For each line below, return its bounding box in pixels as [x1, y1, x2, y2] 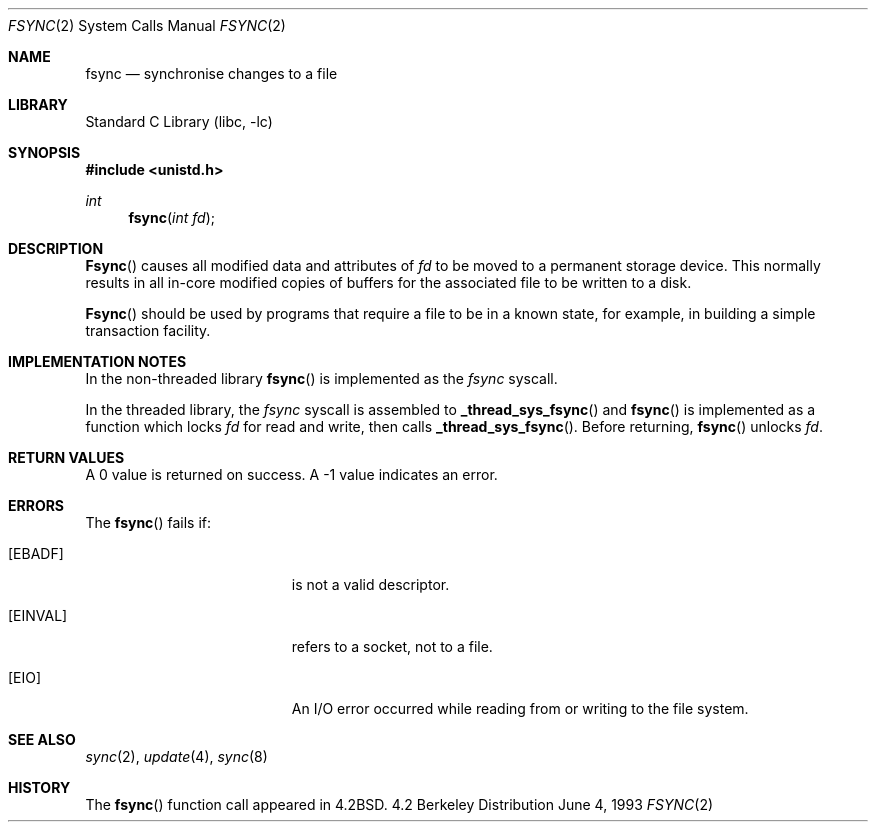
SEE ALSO [8, 731, 76, 748]
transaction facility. [85, 322, 211, 339]
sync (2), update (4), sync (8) [85, 748, 268, 765]
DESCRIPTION [8, 240, 104, 257]
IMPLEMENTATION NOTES [8, 353, 187, 370]
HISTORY [8, 779, 71, 796]
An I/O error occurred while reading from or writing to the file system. [291, 700, 749, 717]
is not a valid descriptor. [291, 576, 450, 593]
